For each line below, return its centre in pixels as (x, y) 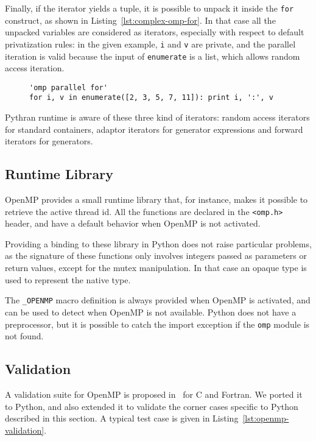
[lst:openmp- (266, 418)
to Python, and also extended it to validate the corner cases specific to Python (152, 406)
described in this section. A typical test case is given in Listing (122, 418)
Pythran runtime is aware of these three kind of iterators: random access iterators (157, 117)
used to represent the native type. (68, 279)
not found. (24, 336)
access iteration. (35, 68)
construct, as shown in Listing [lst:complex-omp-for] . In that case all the (140, 20)
